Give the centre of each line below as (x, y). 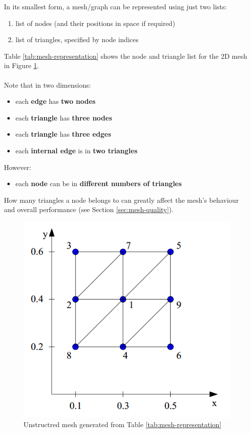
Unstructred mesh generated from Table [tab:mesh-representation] (123, 424)
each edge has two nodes (56, 101)
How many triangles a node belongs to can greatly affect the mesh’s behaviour (121, 200)
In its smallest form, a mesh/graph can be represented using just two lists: (115, 6)
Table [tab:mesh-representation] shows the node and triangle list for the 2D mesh (126, 56)
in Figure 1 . (22, 65)
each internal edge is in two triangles (76, 150)
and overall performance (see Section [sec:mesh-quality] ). (89, 209)
